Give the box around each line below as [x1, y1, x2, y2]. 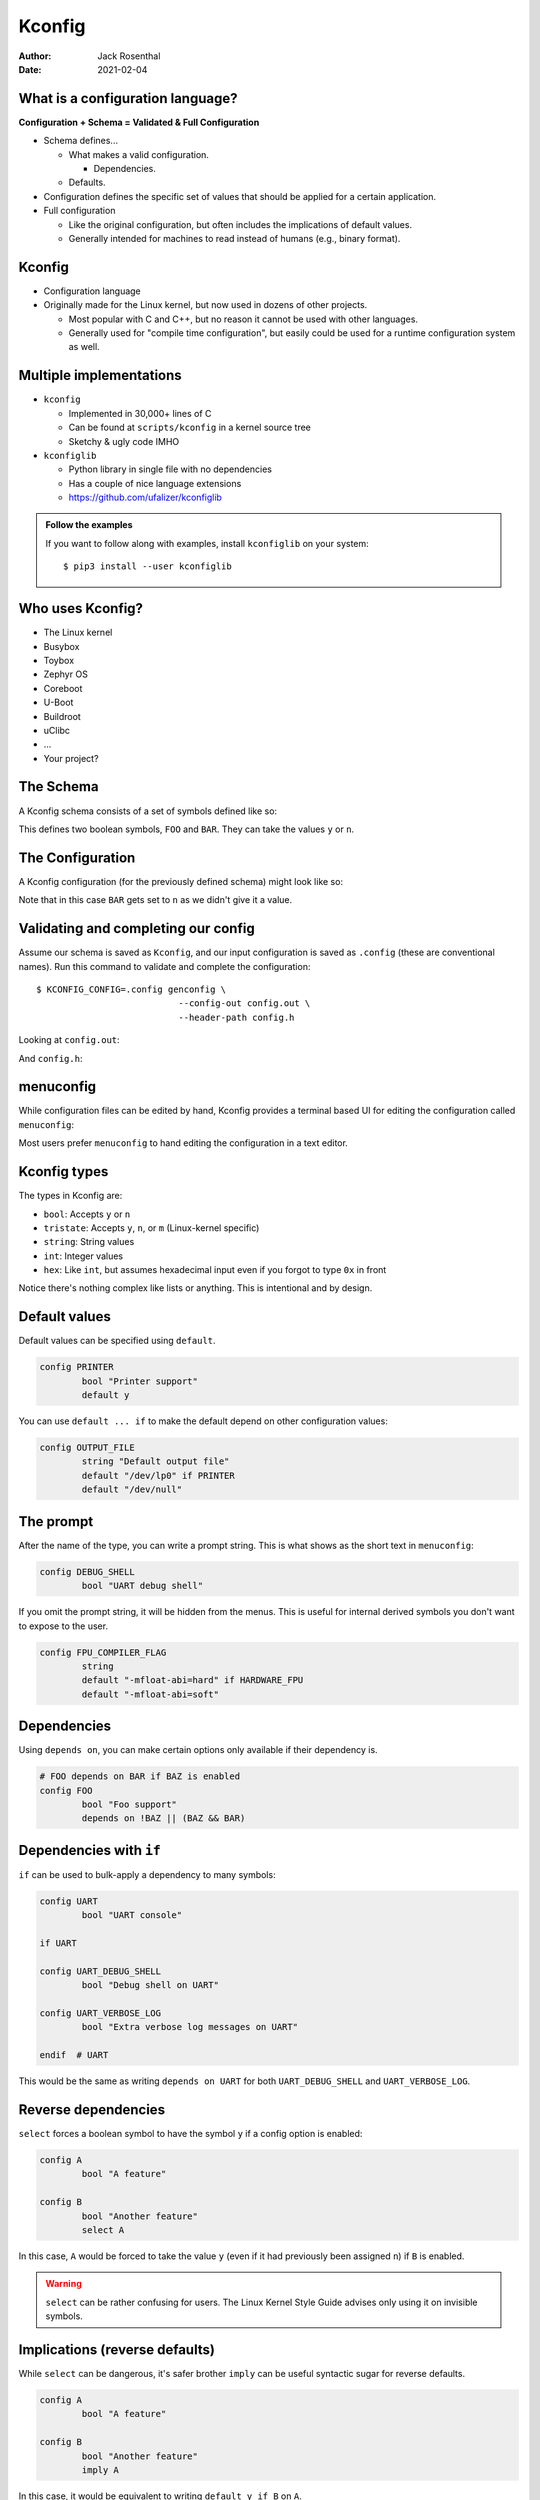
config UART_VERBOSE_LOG [39, 2007, 162, 2019]
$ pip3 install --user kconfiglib [63, 561, 232, 572]
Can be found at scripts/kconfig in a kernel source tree [68, 421, 312, 434]
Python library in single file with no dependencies [68, 463, 272, 475]
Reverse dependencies [18, 2101, 165, 2118]
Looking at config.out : [18, 1034, 120, 1046]
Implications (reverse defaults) [18, 2341, 215, 2358]
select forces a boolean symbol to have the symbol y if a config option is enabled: [18, 2128, 363, 2139]
